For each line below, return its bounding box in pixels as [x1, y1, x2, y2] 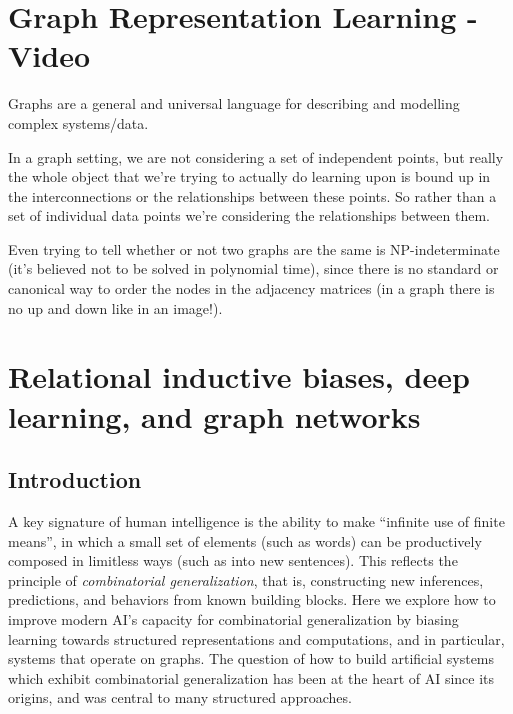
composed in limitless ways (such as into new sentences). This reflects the [8, 550, 458, 571]
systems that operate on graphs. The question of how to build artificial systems [8, 648, 495, 669]
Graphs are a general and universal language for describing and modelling [8, 93, 460, 114]
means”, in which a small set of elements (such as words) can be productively [8, 530, 482, 551]
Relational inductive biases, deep [8, 356, 470, 397]
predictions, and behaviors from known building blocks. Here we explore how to [8, 589, 496, 610]
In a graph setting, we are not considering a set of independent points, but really [8, 146, 504, 167]
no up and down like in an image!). [8, 297, 223, 318]
